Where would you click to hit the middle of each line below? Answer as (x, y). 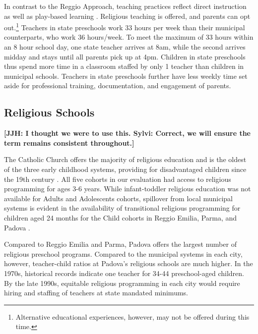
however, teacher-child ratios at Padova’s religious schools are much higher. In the (129, 263)
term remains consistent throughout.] (69, 142)
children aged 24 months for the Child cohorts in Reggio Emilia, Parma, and (121, 217)
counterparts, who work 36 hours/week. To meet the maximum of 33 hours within (129, 37)
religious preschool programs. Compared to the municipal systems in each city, (123, 253)
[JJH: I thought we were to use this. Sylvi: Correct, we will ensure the (127, 133)
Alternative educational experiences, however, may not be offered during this (132, 316)
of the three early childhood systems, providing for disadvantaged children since (125, 169)
